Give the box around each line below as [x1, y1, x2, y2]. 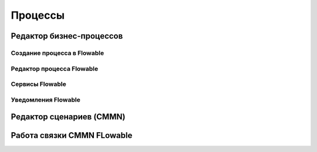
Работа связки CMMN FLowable [11, 130, 133, 140]
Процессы [11, 9, 65, 22]
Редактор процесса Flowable [11, 64, 99, 72]
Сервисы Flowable [11, 80, 67, 88]
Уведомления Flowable [11, 95, 80, 103]
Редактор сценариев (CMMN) [11, 112, 126, 122]
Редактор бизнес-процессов [11, 31, 123, 41]
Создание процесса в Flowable [11, 49, 104, 57]
